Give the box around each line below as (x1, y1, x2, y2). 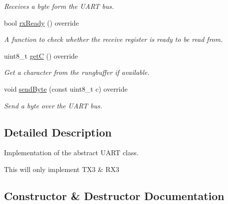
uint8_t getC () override (4, 50, 78, 61)
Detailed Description (4, 124, 112, 139)
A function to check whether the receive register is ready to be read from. (4, 34, 223, 44)
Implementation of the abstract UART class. (4, 147, 139, 158)
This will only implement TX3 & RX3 (4, 164, 119, 174)
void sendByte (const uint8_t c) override (4, 83, 128, 94)
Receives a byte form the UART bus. (4, 1, 114, 11)
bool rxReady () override (4, 17, 79, 28)
